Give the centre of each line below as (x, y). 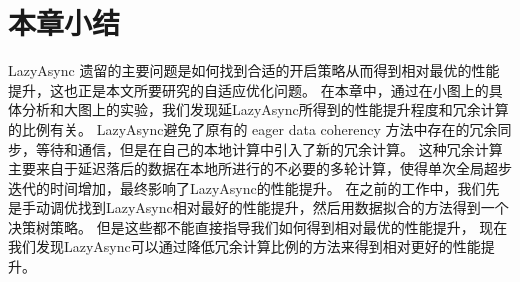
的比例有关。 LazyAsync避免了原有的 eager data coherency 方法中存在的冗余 (253, 128)
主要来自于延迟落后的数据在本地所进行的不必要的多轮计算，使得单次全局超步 (260, 168)
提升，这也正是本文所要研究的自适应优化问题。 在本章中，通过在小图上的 (248, 89)
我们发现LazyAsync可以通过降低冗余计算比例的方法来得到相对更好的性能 (244, 246)
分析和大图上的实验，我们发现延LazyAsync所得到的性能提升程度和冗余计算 (265, 109)
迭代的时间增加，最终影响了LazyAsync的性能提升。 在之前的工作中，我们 (247, 187)
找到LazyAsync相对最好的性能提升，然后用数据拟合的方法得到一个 (293, 207)
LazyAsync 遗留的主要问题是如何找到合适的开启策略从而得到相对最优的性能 (254, 70)
